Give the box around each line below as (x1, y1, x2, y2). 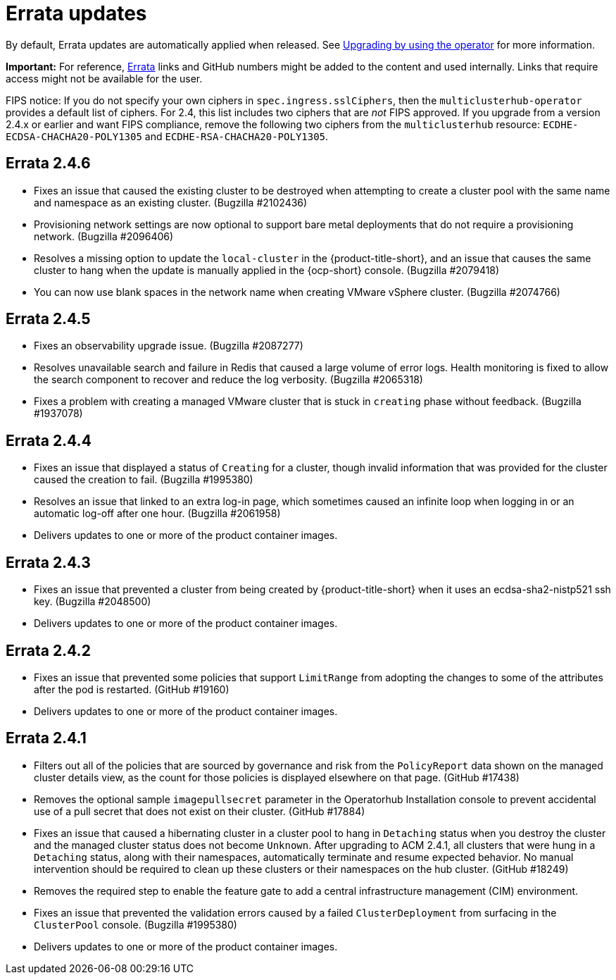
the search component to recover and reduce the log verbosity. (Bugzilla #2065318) (34, 373, 423, 386)
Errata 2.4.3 (6, 553, 91, 571)
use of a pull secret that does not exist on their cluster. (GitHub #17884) (34, 805, 365, 817)
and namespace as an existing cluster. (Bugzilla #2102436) (34, 196, 308, 209)
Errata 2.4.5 (6, 310, 91, 328)
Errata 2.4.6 (6, 154, 91, 173)
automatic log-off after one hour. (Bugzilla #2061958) (34, 507, 281, 520)
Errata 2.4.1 (6, 729, 87, 748)
